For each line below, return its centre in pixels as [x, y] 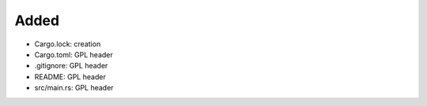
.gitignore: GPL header [71, 66]
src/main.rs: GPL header [74, 88]
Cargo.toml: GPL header [74, 54]
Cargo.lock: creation [68, 44]
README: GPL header [70, 77]
